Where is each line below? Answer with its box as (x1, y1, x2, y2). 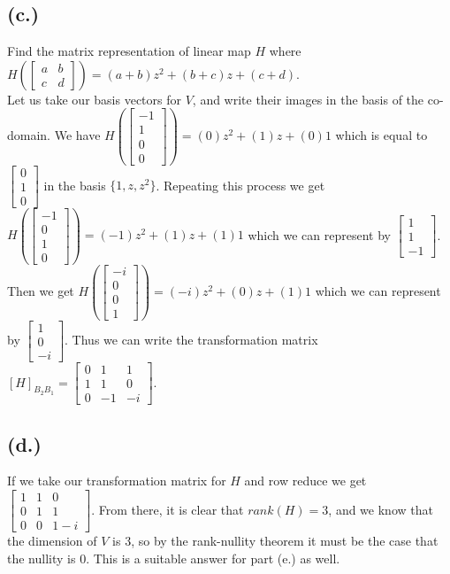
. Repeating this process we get (156, 175, 325, 194)
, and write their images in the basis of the (192, 89, 424, 108)
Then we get (7, 281, 74, 299)
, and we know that (328, 500, 433, 518)
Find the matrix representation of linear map (7, 42, 251, 60)
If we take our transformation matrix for (7, 471, 226, 490)
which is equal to (335, 125, 428, 143)
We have (54, 125, 101, 143)
